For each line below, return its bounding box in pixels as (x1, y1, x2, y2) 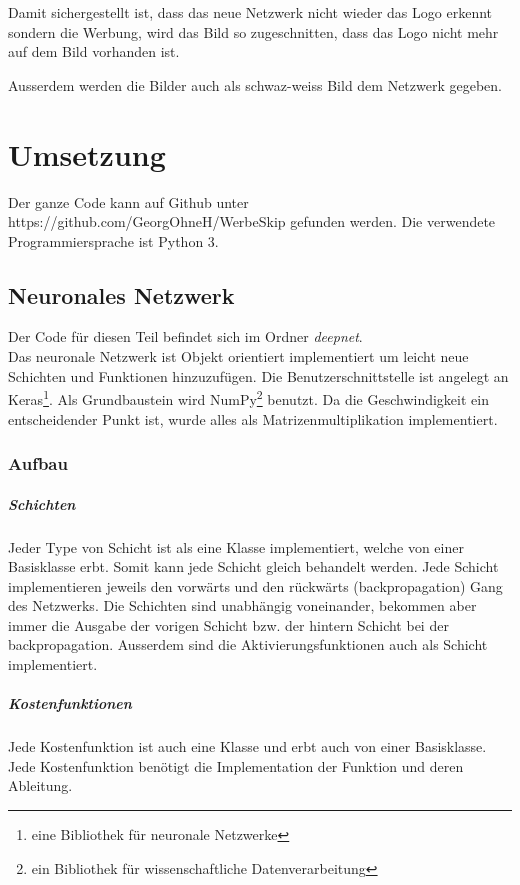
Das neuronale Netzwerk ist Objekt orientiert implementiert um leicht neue (8, 346, 469, 367)
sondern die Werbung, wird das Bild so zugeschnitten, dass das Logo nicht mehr (8, 21, 499, 42)
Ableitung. (8, 775, 73, 796)
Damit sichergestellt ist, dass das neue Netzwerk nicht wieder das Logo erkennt (8, 2, 493, 22)
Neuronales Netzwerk (8, 279, 235, 310)
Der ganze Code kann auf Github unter (8, 191, 249, 212)
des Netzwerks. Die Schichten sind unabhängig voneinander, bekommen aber (8, 595, 477, 616)
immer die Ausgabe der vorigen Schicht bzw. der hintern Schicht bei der (8, 614, 449, 635)
